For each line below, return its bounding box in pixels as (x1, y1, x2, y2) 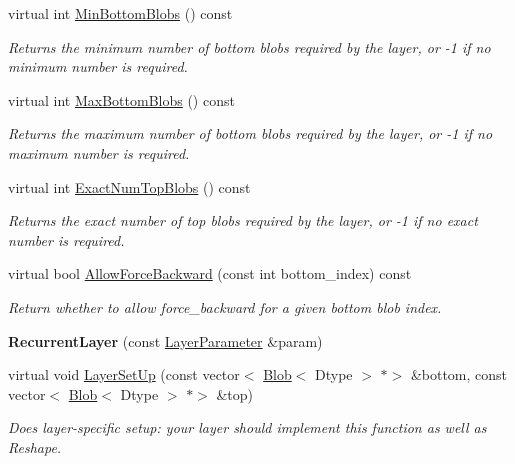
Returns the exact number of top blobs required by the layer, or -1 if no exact (8, 210, 478, 231)
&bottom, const (410, 364, 508, 385)
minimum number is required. (8, 56, 188, 77)
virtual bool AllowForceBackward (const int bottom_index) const (8, 263, 412, 284)
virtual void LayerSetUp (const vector (8, 364, 240, 385)
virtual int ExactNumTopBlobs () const (8, 176, 251, 197)
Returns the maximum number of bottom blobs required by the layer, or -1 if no (8, 123, 493, 144)
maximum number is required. (8, 142, 190, 163)
